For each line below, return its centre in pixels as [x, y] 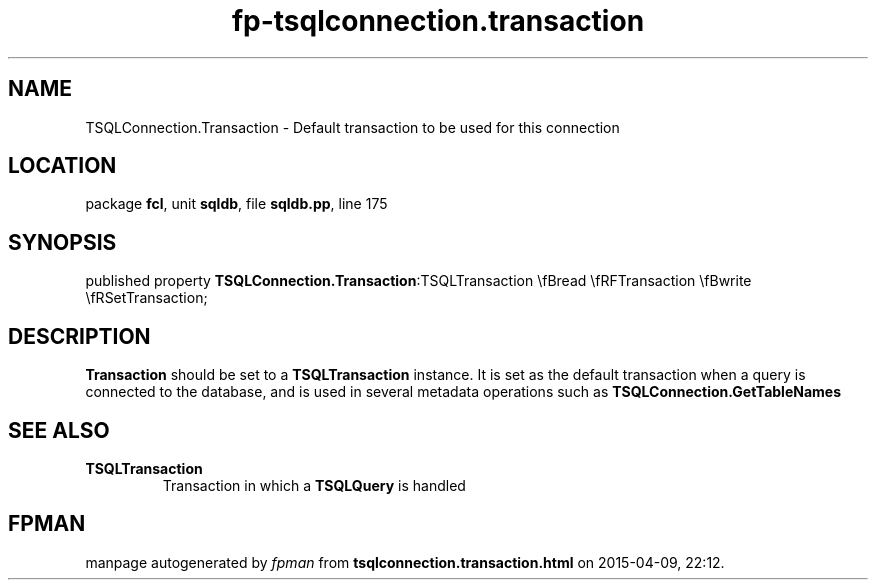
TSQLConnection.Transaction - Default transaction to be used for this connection [352, 127]
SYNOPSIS [62, 242]
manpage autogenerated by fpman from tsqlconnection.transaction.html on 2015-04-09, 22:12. [405, 562]
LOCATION [62, 166]
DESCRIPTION [79, 336]
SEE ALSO [59, 430]
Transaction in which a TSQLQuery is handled [314, 485]
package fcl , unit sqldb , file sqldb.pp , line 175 [236, 204]
